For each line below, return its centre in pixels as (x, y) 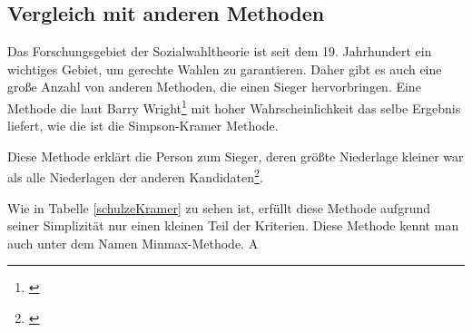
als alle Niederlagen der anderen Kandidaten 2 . (135, 176)
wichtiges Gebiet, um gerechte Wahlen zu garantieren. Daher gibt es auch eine (225, 68)
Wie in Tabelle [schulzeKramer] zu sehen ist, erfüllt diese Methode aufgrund (219, 207)
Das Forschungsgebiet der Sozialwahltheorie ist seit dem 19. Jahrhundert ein (220, 51)
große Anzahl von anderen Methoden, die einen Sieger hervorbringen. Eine (214, 87)
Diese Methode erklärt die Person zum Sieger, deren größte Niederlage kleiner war (236, 156)
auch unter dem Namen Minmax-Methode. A (133, 243)
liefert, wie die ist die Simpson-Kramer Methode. (143, 126)
